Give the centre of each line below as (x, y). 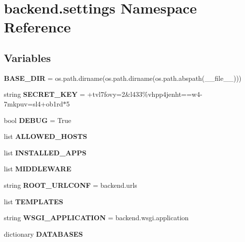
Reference (37, 27)
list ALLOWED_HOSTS (46, 136)
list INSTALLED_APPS (45, 152)
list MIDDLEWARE (38, 169)
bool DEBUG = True (38, 120)
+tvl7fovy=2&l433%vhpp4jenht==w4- (145, 94)
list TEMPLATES (34, 201)
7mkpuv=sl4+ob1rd (34, 103)
